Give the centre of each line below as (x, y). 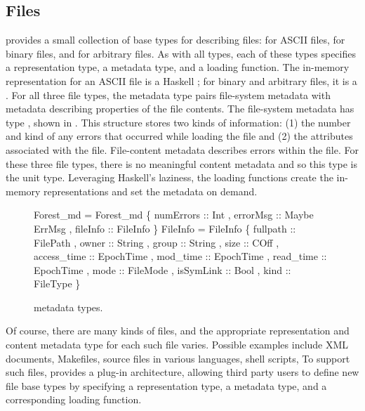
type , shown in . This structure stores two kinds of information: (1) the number (178, 122)
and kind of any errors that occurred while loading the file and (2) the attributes (179, 136)
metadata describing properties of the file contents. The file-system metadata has (180, 109)
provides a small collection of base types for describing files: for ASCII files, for (175, 40)
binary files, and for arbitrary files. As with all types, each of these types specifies (181, 53)
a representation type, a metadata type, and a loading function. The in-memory (178, 67)
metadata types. (68, 307)
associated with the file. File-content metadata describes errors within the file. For (182, 149)
